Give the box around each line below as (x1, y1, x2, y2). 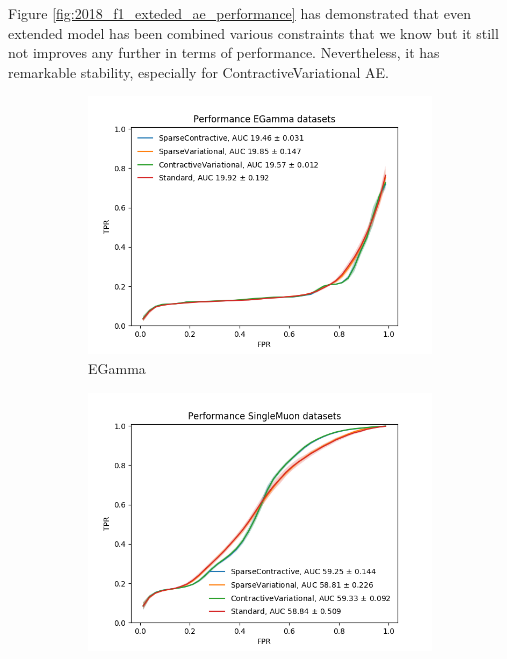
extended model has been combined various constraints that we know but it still (8, 22, 499, 43)
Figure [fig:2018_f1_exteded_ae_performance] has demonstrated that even (8, 3, 471, 23)
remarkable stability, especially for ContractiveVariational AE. (8, 61, 389, 82)
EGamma (88, 357, 146, 378)
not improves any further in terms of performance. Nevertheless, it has (8, 42, 440, 63)
